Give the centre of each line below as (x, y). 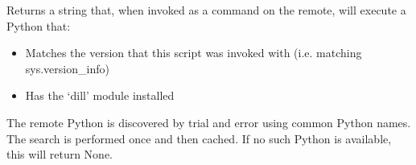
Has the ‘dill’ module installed (100, 95)
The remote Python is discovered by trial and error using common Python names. (209, 122)
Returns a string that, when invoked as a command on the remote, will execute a (206, 10)
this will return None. (60, 154)
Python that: (39, 25)
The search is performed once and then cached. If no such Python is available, (199, 138)
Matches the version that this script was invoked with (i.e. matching (194, 53)
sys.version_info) (67, 68)
